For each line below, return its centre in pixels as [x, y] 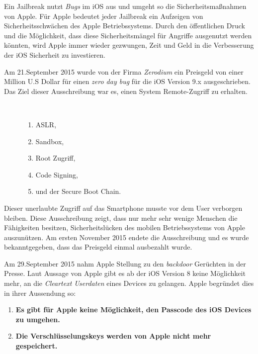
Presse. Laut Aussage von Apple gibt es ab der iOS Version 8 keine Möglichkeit [125, 273]
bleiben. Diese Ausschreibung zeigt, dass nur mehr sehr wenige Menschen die [121, 218]
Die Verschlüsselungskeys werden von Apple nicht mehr [113, 336]
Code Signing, [57, 174]
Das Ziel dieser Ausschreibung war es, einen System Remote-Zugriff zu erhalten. [126, 91]
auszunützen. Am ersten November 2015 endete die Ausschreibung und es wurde [127, 237]
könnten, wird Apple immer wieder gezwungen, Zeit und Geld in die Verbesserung [129, 45]
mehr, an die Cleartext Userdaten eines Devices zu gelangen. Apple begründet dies [129, 283]
